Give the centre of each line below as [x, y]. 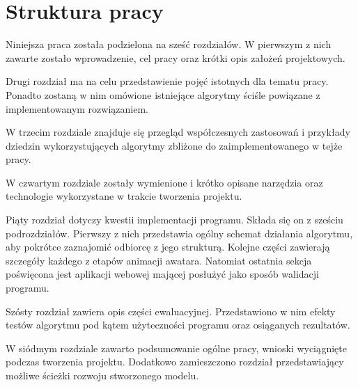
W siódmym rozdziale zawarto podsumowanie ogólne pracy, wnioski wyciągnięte [176, 348]
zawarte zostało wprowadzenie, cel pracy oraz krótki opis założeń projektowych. [176, 57]
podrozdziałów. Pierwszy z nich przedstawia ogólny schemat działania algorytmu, [179, 233]
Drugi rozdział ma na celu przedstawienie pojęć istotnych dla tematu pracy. [167, 81]
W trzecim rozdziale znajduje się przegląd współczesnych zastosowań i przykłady [178, 132]
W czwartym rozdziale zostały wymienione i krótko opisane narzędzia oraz [164, 182]
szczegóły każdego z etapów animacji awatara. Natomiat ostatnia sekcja [159, 260]
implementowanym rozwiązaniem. [77, 108]
